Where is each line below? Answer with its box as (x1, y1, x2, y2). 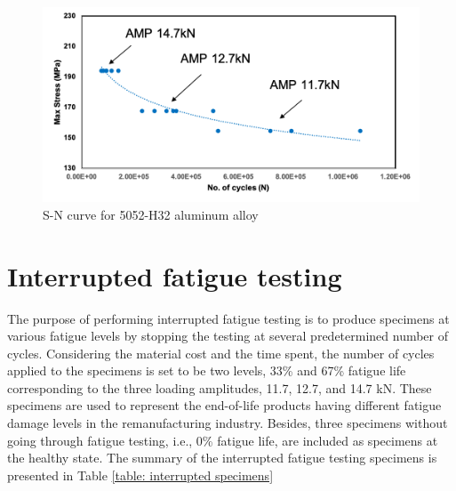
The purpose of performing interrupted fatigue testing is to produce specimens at (7, 309, 450, 327)
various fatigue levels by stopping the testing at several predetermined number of (7, 326, 449, 345)
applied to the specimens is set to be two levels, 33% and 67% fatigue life (7, 361, 406, 380)
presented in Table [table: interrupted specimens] (7, 465, 274, 484)
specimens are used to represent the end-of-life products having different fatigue (7, 396, 442, 415)
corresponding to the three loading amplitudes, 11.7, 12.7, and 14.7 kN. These (7, 378, 432, 397)
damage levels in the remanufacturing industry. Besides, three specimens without (7, 414, 448, 432)
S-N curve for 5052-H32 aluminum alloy (43, 205, 259, 223)
